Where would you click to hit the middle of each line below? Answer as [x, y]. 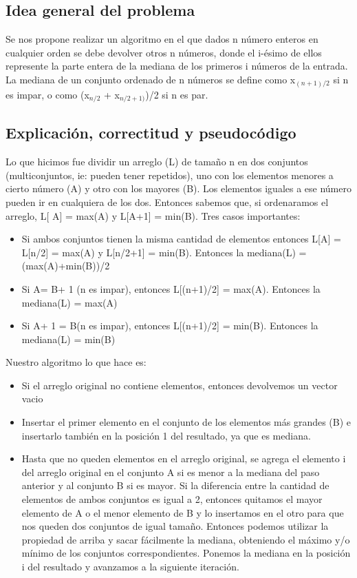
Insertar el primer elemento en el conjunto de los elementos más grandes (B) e [186, 422]
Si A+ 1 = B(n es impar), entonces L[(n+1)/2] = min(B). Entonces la [170, 326]
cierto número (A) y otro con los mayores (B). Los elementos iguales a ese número [178, 188]
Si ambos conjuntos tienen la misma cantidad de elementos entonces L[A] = [181, 239]
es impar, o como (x [47, 94]
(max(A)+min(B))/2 [66, 266]
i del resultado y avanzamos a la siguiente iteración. [130, 566]
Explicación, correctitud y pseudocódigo [151, 133]
